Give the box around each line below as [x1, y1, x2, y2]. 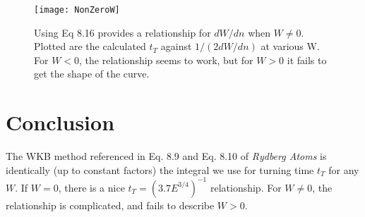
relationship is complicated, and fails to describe [6, 197, 215, 212]
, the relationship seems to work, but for [79, 52, 253, 67]
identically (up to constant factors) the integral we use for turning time [6, 162, 314, 177]
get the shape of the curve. [34, 66, 150, 81]
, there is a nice [58, 180, 125, 194]
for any [328, 162, 359, 177]
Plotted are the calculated [34, 39, 146, 54]
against [160, 39, 192, 54]
